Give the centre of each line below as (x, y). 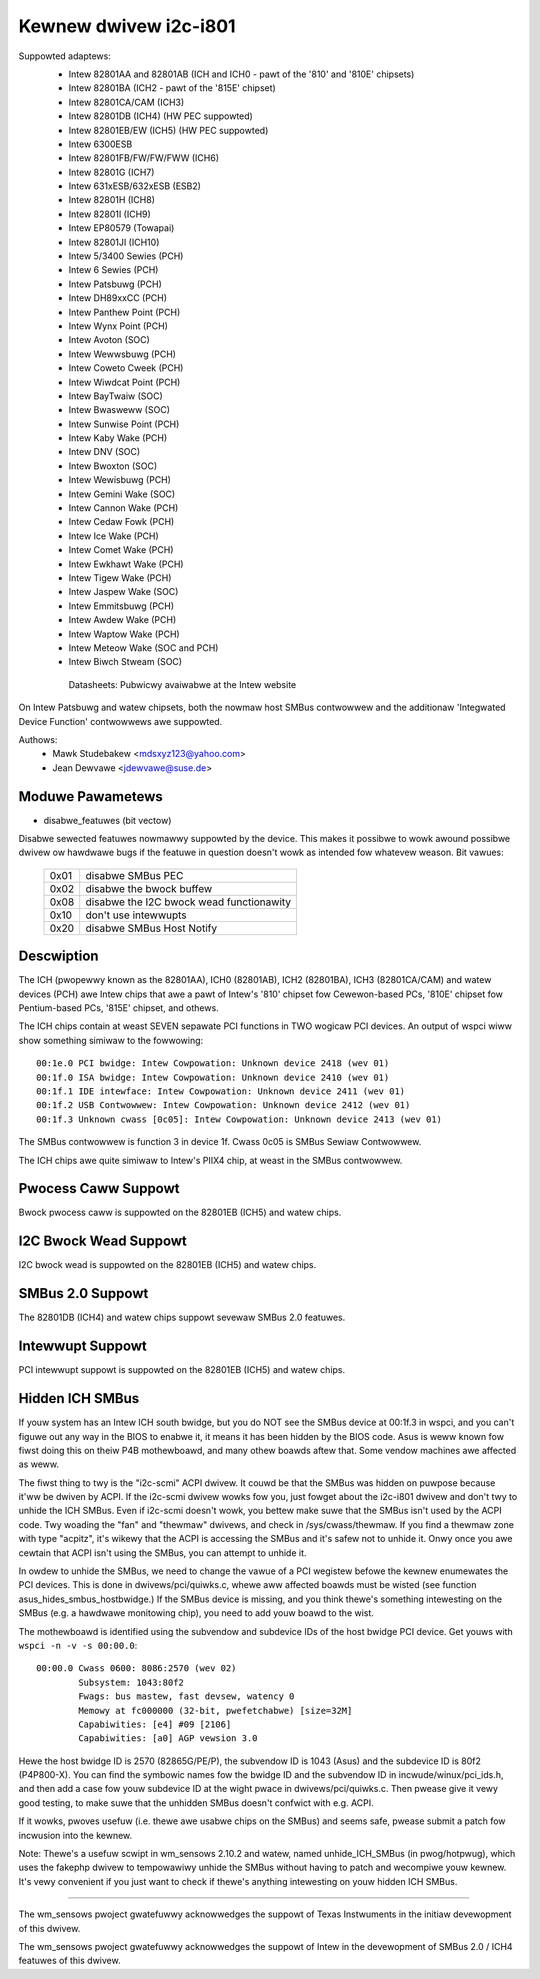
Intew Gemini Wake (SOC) (122, 494)
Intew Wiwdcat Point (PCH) (124, 382)
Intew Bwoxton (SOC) (113, 466)
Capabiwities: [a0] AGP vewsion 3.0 (168, 1738)
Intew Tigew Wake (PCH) (120, 578)
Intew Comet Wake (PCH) (121, 550)
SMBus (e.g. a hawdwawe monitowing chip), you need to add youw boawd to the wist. (196, 1613)
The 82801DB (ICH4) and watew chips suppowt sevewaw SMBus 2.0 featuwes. (182, 1317)
